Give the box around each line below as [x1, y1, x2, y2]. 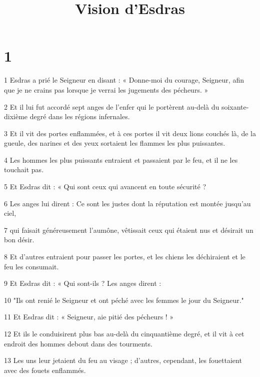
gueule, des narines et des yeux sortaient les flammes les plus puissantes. [4, 138, 225, 148]
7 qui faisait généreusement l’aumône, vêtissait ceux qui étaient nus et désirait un [4, 224, 253, 235]
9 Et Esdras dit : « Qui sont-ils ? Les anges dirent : [4, 278, 161, 288]
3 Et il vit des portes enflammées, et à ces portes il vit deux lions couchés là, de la [4, 128, 256, 138]
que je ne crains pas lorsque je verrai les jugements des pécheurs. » [4, 84, 208, 95]
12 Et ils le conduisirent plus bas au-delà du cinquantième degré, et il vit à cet [4, 328, 244, 338]
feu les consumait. [4, 261, 59, 271]
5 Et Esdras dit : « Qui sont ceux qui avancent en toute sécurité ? [4, 181, 206, 192]
